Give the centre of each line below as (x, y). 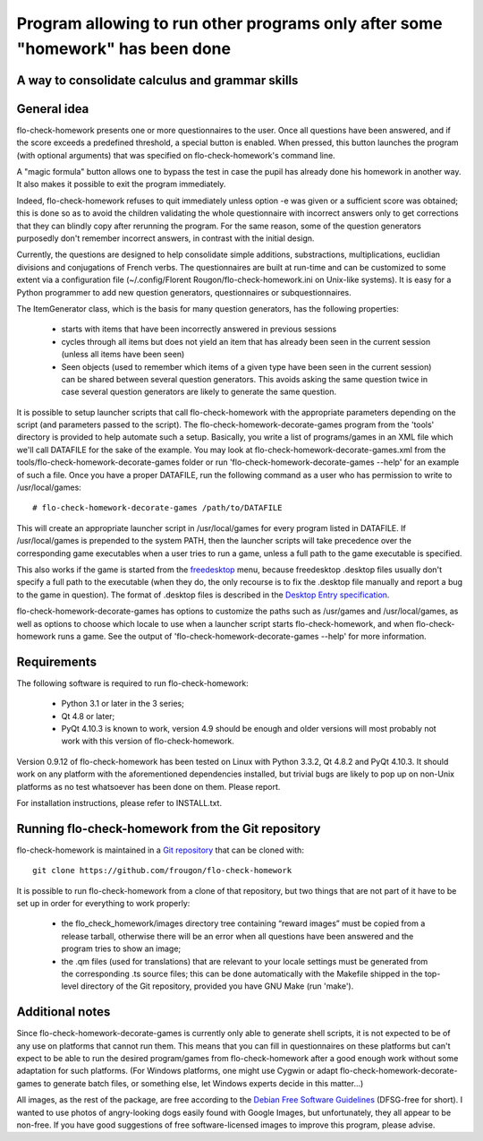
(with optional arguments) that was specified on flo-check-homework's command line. (176, 155)
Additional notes (64, 1012)
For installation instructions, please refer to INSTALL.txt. (119, 802)
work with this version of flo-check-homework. (148, 741)
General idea (53, 109)
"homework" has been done (124, 48)
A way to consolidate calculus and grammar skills (157, 80)
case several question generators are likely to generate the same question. (199, 392)
